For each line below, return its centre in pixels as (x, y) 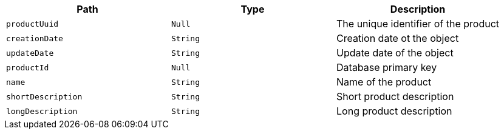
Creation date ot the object (398, 38)
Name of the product (384, 82)
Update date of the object (395, 53)
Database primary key (387, 67)
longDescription (42, 111)
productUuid (32, 24)
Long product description (394, 111)
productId (28, 67)
